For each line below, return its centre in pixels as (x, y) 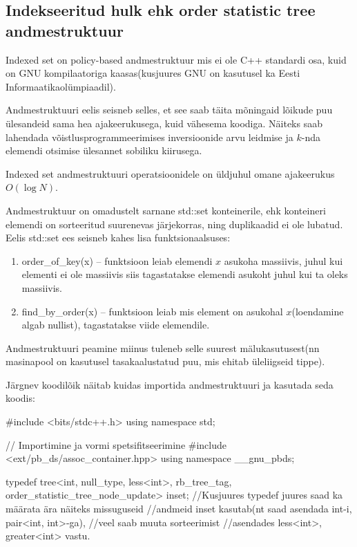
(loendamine (318, 311)
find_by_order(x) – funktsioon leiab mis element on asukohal (152, 311)
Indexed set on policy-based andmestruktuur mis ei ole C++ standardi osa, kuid (176, 59)
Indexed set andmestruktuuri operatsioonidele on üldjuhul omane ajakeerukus (170, 173)
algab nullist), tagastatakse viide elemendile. (116, 325)
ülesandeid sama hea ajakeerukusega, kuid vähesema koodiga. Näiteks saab (164, 123)
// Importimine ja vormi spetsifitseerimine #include (116, 444)
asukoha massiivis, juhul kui (283, 260)
